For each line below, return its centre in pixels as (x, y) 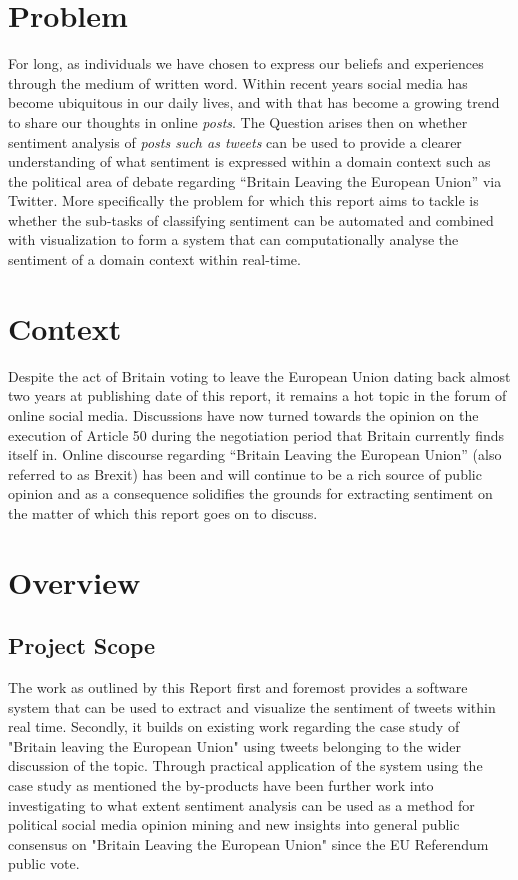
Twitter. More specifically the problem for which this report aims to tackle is (243, 200)
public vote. (44, 863)
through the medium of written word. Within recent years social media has (238, 82)
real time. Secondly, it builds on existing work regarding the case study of (234, 726)
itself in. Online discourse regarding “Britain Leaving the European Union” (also (255, 454)
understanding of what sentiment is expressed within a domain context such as (249, 161)
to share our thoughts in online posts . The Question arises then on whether (238, 121)
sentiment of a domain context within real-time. (154, 259)
